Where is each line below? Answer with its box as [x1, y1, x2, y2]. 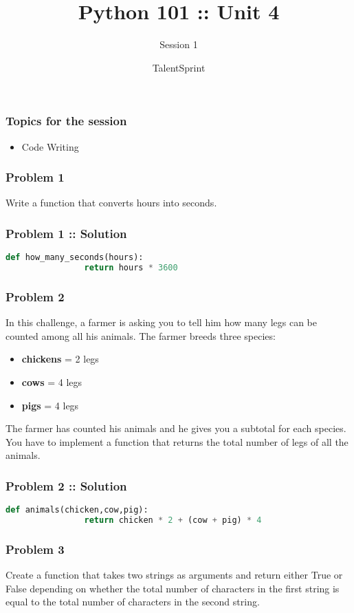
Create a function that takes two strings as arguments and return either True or [5, 568, 343, 582]
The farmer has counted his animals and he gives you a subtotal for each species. [5, 421, 346, 435]
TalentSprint [152, 60, 206, 74]
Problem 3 [5, 540, 65, 557]
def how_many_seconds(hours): [5, 252, 144, 263]
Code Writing [21, 139, 79, 153]
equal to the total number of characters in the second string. [5, 594, 260, 609]
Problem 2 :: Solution [5, 477, 127, 494]
